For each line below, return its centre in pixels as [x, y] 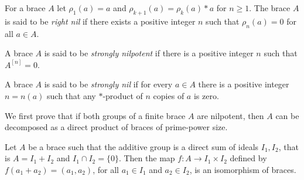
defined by [248, 158]
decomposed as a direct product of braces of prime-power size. [116, 127]
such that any [71, 95]
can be [287, 115]
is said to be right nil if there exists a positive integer [100, 21]
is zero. [206, 95]
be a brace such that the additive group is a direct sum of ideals [144, 146]
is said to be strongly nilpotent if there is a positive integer [149, 53]
